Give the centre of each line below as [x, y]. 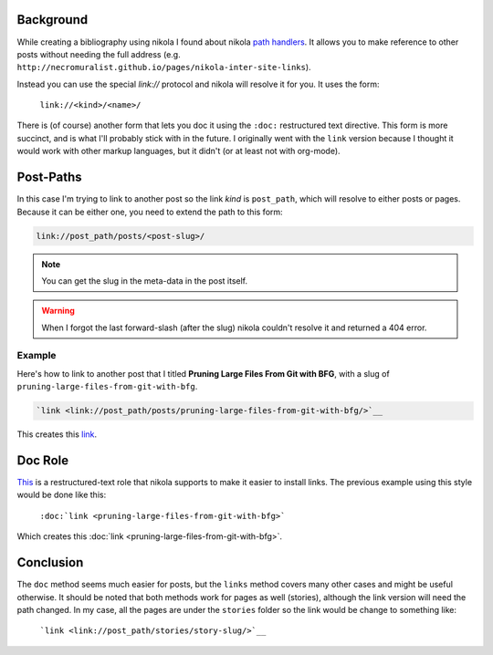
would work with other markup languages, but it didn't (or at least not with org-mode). [179, 151]
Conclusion [50, 562]
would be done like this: [62, 495]
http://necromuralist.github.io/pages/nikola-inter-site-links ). [164, 68]
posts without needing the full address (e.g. [99, 54]
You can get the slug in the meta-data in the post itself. [145, 281]
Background [52, 20]
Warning [58, 311]
